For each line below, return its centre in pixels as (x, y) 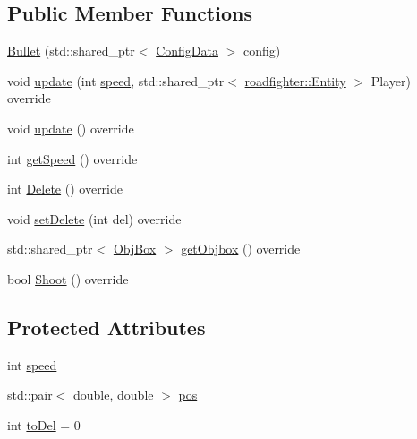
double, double (114, 395)
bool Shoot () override (68, 278)
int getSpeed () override (72, 158)
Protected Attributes (106, 327)
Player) (391, 80)
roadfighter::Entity (295, 80)
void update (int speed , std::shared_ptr (116, 80)
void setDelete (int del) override (94, 218)
